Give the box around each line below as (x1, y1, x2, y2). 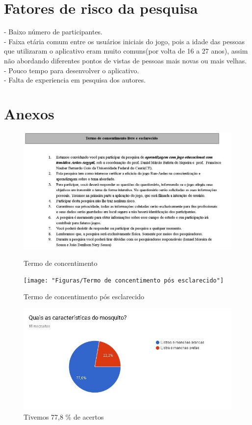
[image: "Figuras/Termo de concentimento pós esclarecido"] (24, 277, 224, 284)
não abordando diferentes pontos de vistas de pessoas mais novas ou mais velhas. (4, 55, 247, 65)
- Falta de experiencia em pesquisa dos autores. (4, 75, 146, 85)
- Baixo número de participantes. (4, 27, 103, 37)
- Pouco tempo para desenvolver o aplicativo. (4, 65, 139, 75)
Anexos (4, 103, 54, 123)
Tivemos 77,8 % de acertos (24, 411, 104, 422)
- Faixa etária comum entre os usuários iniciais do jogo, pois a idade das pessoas (4, 36, 245, 46)
